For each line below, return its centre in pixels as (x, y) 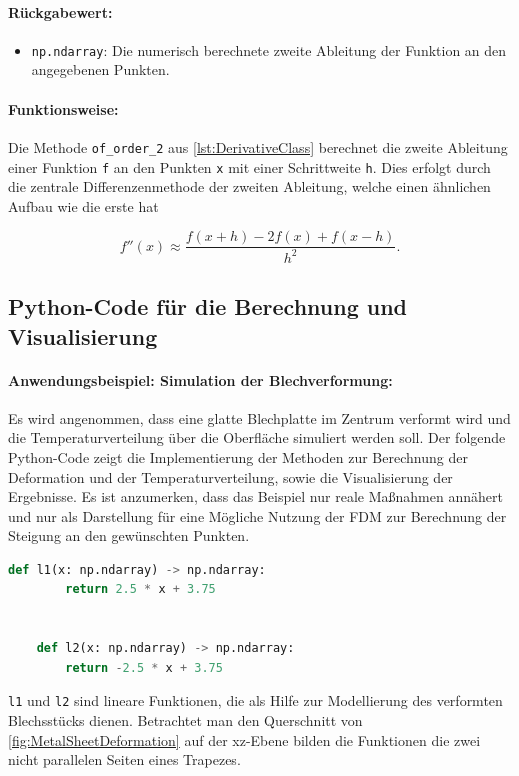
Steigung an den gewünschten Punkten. (129, 535)
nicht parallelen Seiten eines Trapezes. (124, 759)
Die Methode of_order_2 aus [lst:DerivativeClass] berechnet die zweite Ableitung (258, 146)
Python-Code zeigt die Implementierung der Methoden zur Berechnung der (238, 456)
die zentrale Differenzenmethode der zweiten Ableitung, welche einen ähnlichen (249, 186)
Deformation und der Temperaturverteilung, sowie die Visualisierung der (230, 476)
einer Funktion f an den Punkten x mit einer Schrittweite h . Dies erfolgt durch (249, 166)
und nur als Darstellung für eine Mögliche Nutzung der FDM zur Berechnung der (257, 515)
